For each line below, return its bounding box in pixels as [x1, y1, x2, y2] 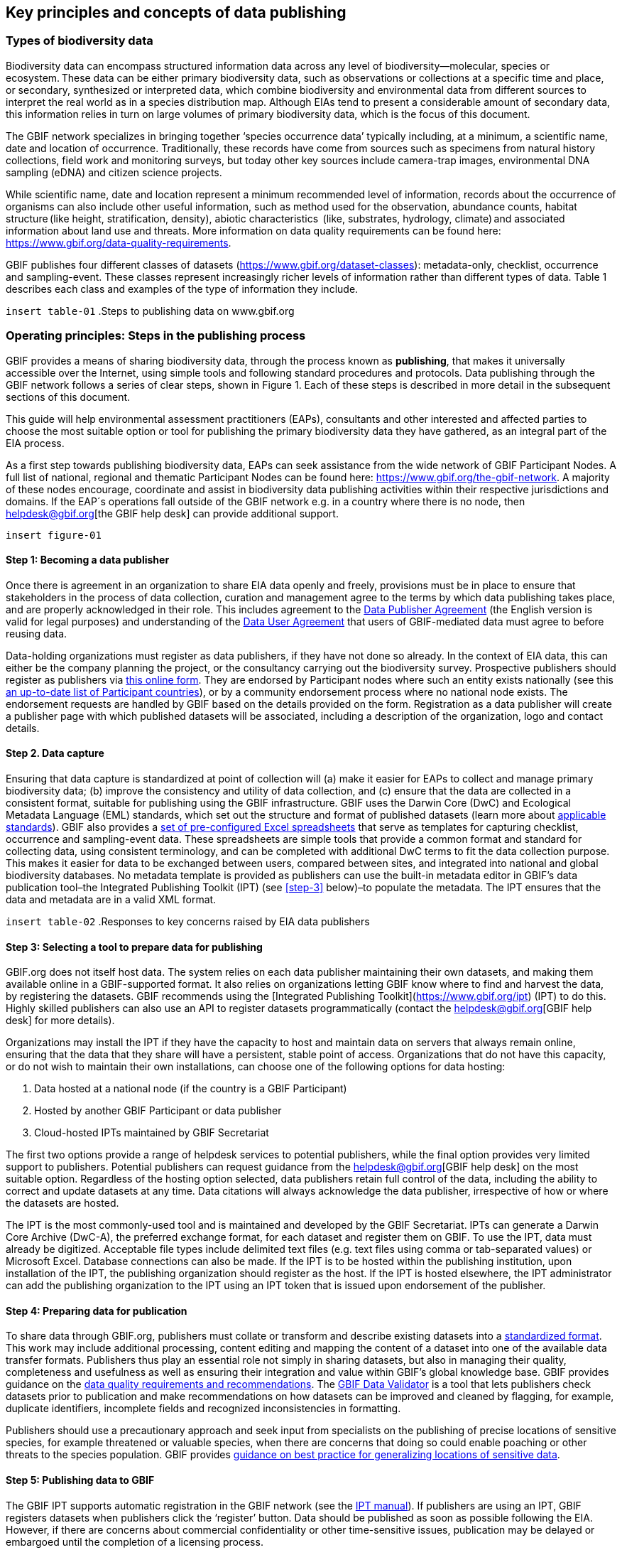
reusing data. [6, 627, 67, 640]
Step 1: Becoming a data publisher [6, 554, 170, 566]
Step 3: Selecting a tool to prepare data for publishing [6, 940, 263, 953]
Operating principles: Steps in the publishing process [6, 328, 306, 343]
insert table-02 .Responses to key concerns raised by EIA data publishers [6, 915, 370, 927]
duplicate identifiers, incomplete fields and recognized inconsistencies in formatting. [6, 1402, 401, 1415]
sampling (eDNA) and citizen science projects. [6, 166, 222, 178]
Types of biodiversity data [6, 33, 153, 48]
